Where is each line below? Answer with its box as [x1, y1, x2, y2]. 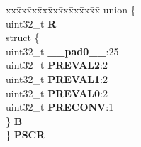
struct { [6, 30, 40, 45]
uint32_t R [6, 16, 57, 31]
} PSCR [6, 127, 45, 142]
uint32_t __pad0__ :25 [6, 43, 119, 58]
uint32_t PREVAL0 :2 [6, 85, 108, 100]
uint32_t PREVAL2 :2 [6, 58, 108, 72]
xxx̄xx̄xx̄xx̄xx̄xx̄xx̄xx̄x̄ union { [6, 2, 136, 16]
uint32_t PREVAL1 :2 [6, 71, 108, 86]
